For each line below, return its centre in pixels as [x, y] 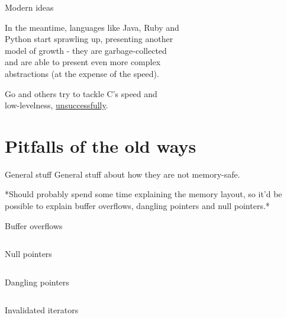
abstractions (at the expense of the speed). [82, 73]
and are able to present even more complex [83, 62]
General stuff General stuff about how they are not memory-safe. [122, 174]
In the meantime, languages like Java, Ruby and [92, 27]
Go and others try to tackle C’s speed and [81, 93]
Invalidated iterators [42, 310]
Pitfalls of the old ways [101, 145]
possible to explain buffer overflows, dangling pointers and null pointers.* [137, 206]
